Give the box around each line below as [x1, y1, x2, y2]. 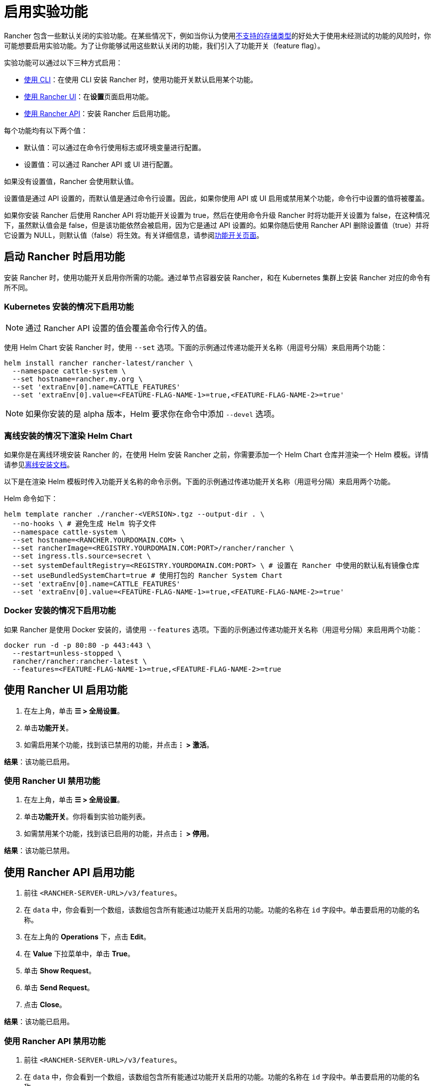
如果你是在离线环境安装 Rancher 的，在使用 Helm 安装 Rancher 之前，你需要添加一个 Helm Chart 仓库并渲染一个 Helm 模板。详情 [4, 450, 429, 459]
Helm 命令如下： [4, 494, 58, 503]
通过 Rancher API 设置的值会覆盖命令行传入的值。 [25, 323, 212, 334]
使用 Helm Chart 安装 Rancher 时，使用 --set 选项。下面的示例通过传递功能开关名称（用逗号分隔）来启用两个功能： [4, 343, 388, 352]
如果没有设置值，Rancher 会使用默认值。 [4, 177, 138, 185]
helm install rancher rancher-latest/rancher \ [4, 359, 193, 367]
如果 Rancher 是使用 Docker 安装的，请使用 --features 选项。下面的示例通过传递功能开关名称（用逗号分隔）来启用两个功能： [4, 625, 423, 634]
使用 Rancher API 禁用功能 [4, 1036, 106, 1046]
